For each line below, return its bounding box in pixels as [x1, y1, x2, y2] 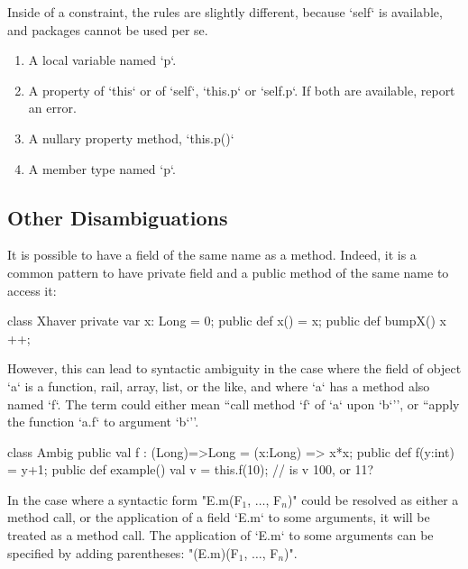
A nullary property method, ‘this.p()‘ [28, 128, 234, 147]
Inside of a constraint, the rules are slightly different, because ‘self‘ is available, [7, 3, 443, 21]
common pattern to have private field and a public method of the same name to [7, 262, 449, 281]
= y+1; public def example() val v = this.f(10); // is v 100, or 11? [7, 460, 374, 479]
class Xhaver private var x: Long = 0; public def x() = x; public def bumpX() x [7, 311, 447, 330]
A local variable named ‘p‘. [28, 50, 177, 69]
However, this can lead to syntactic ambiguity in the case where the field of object [7, 359, 462, 378]
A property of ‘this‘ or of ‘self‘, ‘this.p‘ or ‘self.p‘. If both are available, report [28, 80, 455, 99]
